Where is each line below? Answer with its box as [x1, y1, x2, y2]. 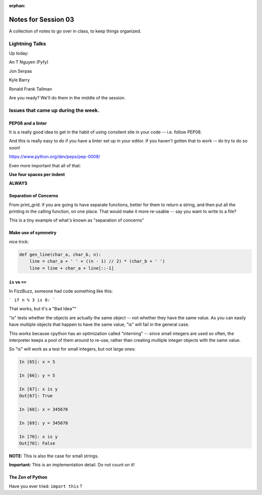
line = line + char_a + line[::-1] [29, 265, 114, 271]
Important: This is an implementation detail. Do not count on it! [9, 462, 135, 468]
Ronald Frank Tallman [9, 86, 52, 92]
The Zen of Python [9, 474, 48, 480]
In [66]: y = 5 [19, 373, 55, 378]
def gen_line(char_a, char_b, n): [19, 252, 101, 257]
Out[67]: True [19, 393, 53, 399]
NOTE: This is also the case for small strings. [9, 453, 99, 459]
